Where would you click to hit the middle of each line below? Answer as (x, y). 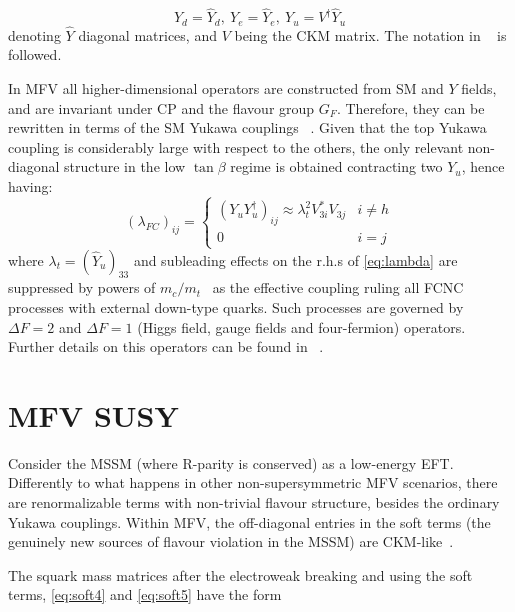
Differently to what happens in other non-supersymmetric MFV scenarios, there (253, 482)
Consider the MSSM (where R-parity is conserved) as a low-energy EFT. (231, 462)
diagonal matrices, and (147, 34)
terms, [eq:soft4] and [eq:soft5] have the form (145, 594)
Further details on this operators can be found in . (166, 346)
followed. (35, 54)
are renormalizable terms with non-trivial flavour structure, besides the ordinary (254, 502)
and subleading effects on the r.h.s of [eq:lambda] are (295, 259)
